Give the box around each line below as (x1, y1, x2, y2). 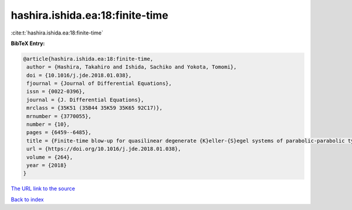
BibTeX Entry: (11, 40, 45, 47)
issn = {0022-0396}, (26, 88, 86, 95)
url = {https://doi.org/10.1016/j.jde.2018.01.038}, (26, 146, 181, 152)
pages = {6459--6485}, (26, 129, 92, 136)
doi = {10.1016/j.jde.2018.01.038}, (26, 72, 132, 78)
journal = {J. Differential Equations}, (26, 97, 144, 103)
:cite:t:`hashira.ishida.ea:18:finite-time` (11, 29, 104, 36)
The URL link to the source (11, 185, 76, 192)
